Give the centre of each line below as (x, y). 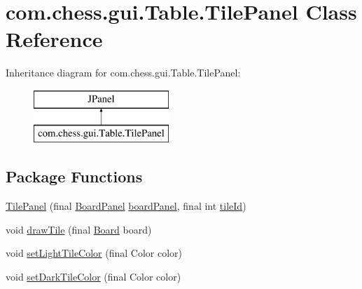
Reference (54, 39)
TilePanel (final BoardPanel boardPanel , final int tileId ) (126, 206)
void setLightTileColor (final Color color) (94, 253)
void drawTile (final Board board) (79, 229)
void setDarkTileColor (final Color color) (93, 277)
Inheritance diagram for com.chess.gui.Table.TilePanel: (123, 73)
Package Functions (74, 176)
